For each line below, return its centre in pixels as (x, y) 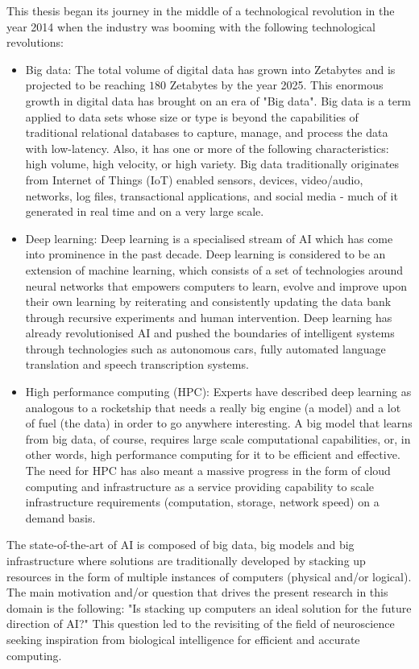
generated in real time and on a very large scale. (145, 211)
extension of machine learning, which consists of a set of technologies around (214, 269)
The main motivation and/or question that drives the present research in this (197, 592)
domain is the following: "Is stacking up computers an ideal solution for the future (209, 607)
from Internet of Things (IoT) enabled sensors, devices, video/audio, (194, 179)
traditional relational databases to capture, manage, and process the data (207, 132)
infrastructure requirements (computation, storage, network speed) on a (202, 502)
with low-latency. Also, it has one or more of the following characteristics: (207, 148)
